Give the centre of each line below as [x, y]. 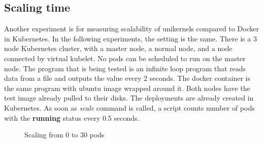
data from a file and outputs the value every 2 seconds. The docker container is [127, 78]
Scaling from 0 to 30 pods [64, 135]
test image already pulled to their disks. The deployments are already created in [129, 98]
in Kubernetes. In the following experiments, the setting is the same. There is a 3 [130, 38]
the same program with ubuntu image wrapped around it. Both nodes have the [127, 88]
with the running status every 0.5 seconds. [72, 117]
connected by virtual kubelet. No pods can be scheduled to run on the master [125, 58]
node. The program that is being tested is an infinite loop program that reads [125, 68]
